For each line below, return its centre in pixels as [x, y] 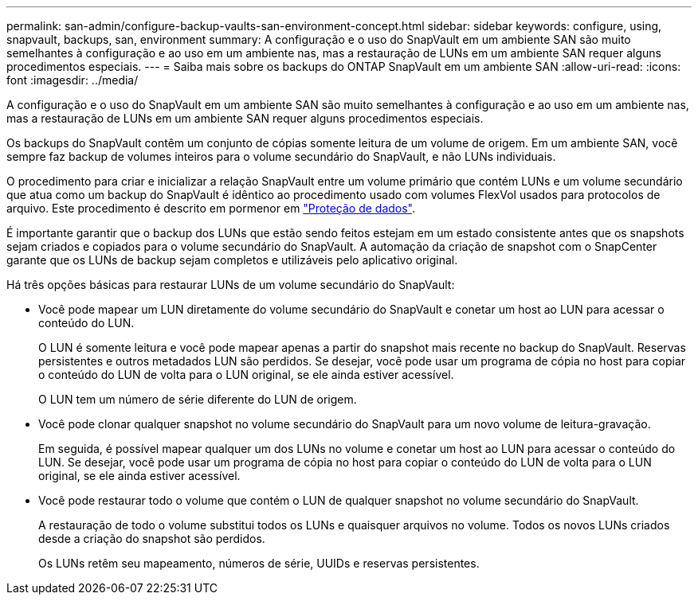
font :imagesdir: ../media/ [73, 80]
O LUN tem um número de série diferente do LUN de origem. [198, 399]
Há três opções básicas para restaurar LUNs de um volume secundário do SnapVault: [231, 285]
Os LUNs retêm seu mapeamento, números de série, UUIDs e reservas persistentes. [259, 563]
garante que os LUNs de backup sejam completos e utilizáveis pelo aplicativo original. [232, 260]
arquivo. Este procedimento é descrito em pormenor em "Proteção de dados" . [211, 208]
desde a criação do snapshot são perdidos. [152, 539]
